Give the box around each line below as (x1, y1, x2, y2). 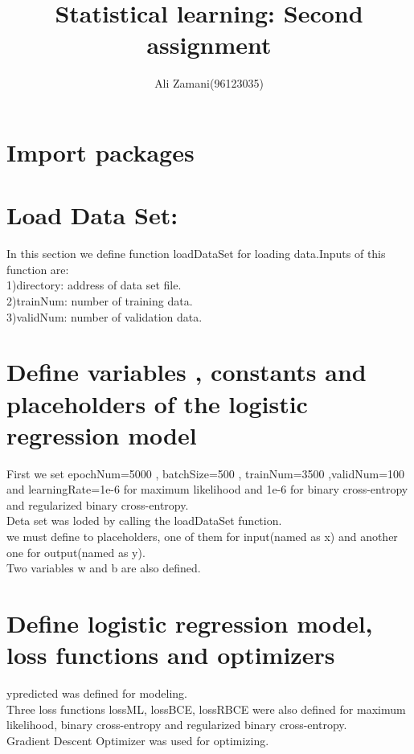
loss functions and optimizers (6, 638, 335, 671)
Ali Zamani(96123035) (154, 75, 264, 92)
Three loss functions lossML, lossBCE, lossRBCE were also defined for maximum (6, 700, 406, 717)
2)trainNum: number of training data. (6, 293, 193, 309)
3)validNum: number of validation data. (6, 308, 203, 325)
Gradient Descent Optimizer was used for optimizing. (6, 731, 269, 748)
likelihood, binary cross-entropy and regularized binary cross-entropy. (6, 716, 347, 733)
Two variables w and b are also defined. (6, 559, 201, 576)
